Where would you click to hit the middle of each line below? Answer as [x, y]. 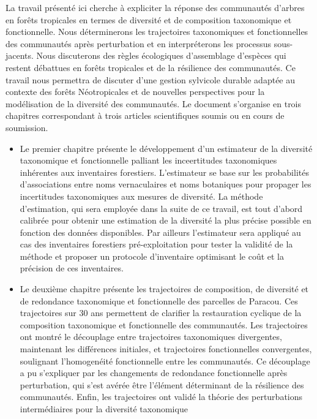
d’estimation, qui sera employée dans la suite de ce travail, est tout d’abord [161, 208]
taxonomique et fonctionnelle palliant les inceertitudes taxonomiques [148, 160]
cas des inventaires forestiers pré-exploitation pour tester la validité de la [156, 244]
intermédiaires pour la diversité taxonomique [104, 409]
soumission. [27, 127]
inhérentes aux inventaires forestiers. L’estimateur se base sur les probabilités [164, 172]
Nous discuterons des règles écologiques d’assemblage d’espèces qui [161, 55]
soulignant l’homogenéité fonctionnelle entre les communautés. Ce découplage [165, 360]
